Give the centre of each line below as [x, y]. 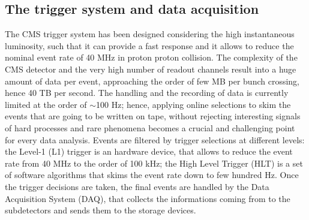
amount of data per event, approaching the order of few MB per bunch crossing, [152, 81]
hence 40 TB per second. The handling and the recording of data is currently [147, 93]
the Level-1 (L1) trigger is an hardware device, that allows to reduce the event [149, 151]
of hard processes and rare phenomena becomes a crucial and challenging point [150, 127]
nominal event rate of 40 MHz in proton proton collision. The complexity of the [151, 57]
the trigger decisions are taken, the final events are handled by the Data [137, 186]
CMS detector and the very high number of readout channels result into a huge [151, 69]
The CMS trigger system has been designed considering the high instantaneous [150, 34]
